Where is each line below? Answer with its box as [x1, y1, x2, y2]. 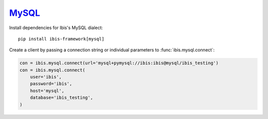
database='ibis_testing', [30, 95, 93, 101]
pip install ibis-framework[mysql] [18, 36, 105, 41]
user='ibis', [30, 74, 62, 80]
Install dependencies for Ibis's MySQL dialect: [9, 25, 103, 31]
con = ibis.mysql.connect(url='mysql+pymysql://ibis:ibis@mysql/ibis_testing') [19, 60, 219, 66]
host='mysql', [30, 88, 65, 93]
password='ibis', [30, 81, 72, 86]
